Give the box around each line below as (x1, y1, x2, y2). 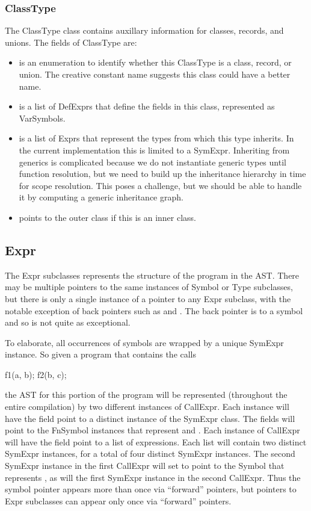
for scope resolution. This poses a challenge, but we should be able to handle (19, 179, 302, 191)
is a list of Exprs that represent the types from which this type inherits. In (19, 132, 294, 144)
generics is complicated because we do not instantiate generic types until (19, 155, 286, 168)
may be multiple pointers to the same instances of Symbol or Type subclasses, (5, 280, 293, 293)
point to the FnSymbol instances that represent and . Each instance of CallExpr (5, 424, 300, 436)
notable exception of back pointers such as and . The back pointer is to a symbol (5, 304, 303, 317)
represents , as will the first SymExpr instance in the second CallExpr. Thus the (5, 471, 301, 483)
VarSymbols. (19, 111, 66, 124)
